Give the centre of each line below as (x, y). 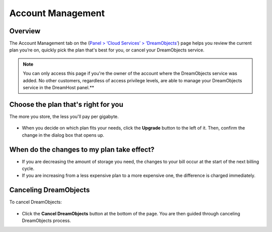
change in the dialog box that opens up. (63, 135)
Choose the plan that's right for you (66, 104)
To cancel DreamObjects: (36, 202)
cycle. (28, 168)
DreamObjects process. (47, 221)
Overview (25, 31)
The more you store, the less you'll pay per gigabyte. (64, 117)
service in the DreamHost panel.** (58, 88)
